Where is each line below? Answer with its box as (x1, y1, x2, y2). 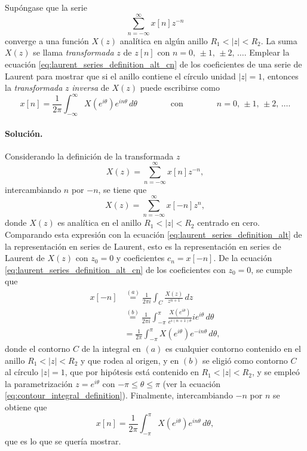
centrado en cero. (197, 216, 260, 229)
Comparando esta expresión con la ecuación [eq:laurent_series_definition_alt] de (5, 228, 302, 240)
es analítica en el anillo (57, 216, 142, 229)
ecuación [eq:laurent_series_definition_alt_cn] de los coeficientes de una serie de (5, 57, 302, 70)
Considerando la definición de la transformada (5, 149, 174, 162)
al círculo (5, 366, 39, 378)
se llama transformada (33, 46, 114, 59)
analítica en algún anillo (119, 34, 208, 47)
